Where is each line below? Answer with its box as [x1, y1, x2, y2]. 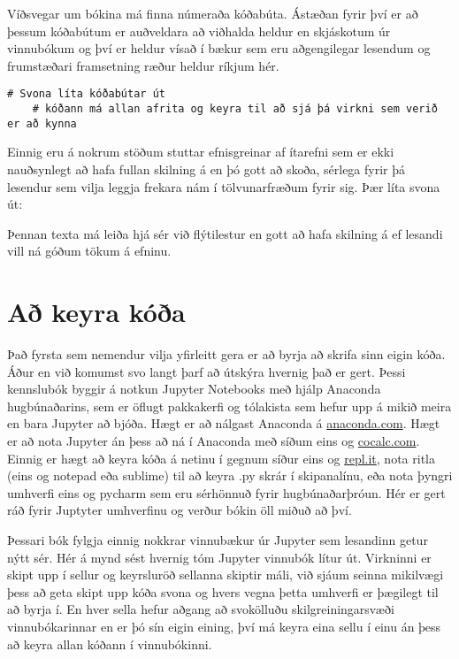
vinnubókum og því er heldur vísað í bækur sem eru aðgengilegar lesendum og [7, 39, 431, 57]
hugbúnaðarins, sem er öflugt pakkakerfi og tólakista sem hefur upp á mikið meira [7, 396, 452, 415]
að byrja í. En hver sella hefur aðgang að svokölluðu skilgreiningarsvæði [7, 600, 394, 618]
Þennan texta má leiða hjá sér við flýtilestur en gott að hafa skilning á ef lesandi [7, 224, 443, 242]
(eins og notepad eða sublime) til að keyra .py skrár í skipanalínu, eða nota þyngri [7, 466, 453, 485]
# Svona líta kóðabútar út [7, 88, 165, 101]
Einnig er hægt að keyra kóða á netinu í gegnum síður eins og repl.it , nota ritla [7, 448, 435, 467]
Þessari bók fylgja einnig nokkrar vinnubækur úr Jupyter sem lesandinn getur [7, 530, 428, 548]
